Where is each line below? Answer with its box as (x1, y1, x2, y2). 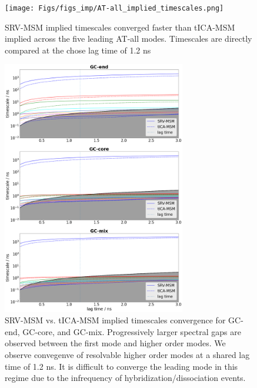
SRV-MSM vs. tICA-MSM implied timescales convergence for (5, 314, 226, 326)
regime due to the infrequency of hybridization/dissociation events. (5, 372, 246, 384)
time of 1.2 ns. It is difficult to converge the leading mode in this (5, 360, 238, 372)
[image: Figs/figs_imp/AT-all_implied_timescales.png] (5, 4, 224, 12)
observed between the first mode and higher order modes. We (5, 337, 226, 349)
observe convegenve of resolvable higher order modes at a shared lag (5, 349, 250, 361)
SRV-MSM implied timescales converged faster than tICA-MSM (5, 21, 235, 33)
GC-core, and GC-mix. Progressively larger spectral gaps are (22, 325, 241, 337)
